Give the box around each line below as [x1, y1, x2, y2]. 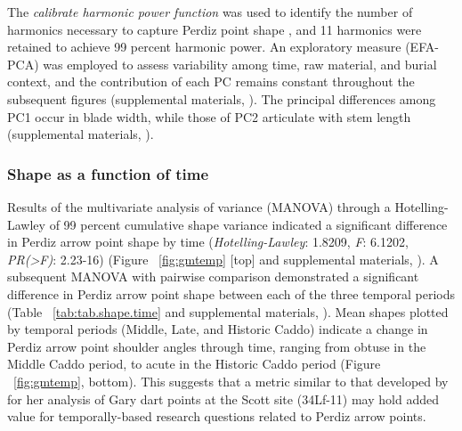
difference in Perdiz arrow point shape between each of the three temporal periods [7, 284, 456, 303]
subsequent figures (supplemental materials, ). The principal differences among [7, 89, 436, 108]
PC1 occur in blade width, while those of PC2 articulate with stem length [7, 107, 411, 126]
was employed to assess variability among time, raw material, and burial [43, 54, 437, 73]
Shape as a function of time [7, 162, 209, 184]
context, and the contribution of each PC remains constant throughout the [7, 72, 415, 91]
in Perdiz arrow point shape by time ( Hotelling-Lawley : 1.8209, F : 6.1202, [7, 232, 409, 251]
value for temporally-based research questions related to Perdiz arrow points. [7, 407, 426, 426]
